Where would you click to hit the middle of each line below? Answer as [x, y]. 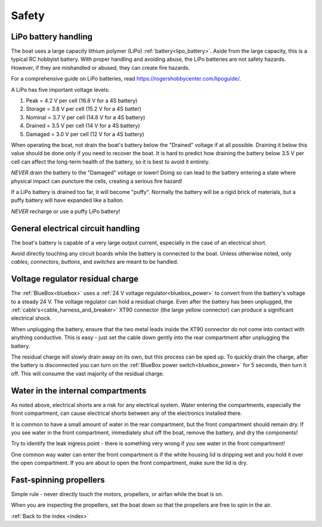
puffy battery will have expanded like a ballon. [68, 201]
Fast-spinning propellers [58, 480]
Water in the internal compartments [79, 391]
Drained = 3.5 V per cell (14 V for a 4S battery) [83, 126]
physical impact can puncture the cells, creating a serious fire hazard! [97, 181]
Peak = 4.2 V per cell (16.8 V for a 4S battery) [82, 101]
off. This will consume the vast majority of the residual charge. [88, 374]
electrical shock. [31, 318]
